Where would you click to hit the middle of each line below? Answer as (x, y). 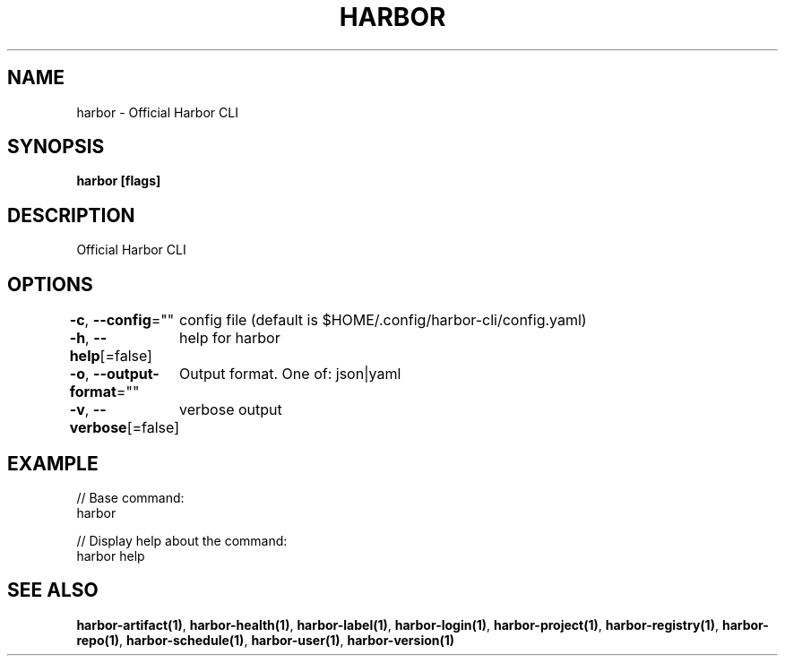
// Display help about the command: (182, 540)
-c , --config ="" (122, 320)
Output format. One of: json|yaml (290, 374)
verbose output (231, 410)
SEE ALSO (53, 590)
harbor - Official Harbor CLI (157, 112)
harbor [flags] (119, 181)
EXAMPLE (53, 463)
